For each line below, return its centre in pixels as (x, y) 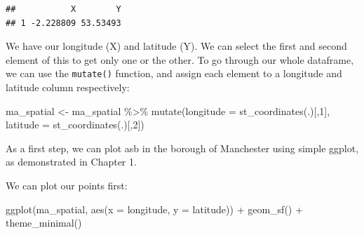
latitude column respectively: (68, 87)
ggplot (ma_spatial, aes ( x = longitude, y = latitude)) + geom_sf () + (154, 209)
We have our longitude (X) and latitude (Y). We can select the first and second (176, 46)
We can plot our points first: (67, 185)
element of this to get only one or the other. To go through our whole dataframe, (180, 59)
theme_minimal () (44, 223)
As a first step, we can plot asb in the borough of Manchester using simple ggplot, (182, 148)
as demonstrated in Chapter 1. (71, 162)
